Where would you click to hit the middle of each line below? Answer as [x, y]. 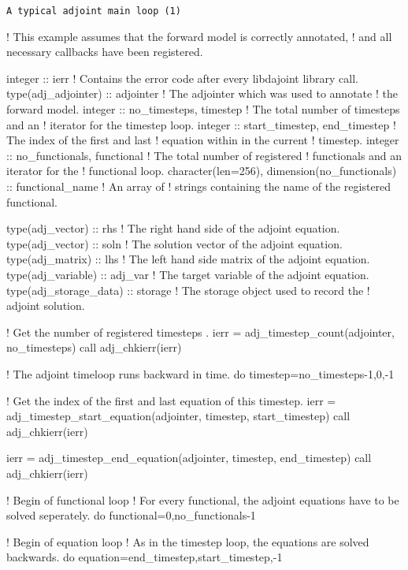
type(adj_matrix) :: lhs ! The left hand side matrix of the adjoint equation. [188, 259]
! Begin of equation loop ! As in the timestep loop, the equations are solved [188, 541]
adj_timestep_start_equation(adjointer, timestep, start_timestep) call [178, 416]
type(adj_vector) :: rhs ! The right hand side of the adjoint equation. [173, 228]
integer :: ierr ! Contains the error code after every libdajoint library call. [182, 78]
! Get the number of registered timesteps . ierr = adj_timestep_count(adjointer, [200, 332]
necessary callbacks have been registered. [105, 52]
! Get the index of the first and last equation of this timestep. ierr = [171, 400]
